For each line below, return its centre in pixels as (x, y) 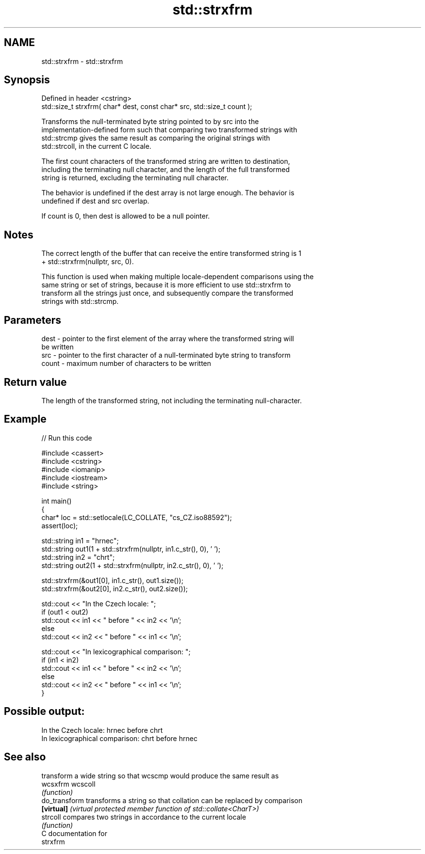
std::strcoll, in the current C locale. (96, 146)
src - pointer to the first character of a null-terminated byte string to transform (166, 355)
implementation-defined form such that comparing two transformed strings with (169, 130)
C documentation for (74, 833)
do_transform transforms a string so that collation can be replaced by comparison (172, 800)
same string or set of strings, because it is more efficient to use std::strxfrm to (166, 285)
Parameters (33, 320)
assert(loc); (60, 525)
